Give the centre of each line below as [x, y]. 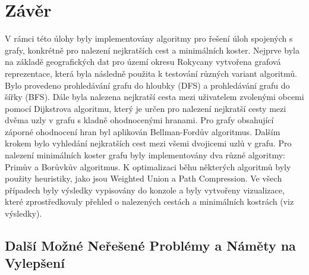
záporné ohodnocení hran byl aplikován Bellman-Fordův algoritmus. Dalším [143, 131]
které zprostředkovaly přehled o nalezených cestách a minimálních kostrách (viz [149, 201]
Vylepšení [35, 263]
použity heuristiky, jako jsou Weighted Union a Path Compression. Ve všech [144, 178]
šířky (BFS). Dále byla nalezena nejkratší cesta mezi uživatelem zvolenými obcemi [154, 97]
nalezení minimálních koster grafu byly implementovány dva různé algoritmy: [145, 155]
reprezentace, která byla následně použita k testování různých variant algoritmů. [151, 73]
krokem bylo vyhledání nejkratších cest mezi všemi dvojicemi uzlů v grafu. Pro [148, 143]
